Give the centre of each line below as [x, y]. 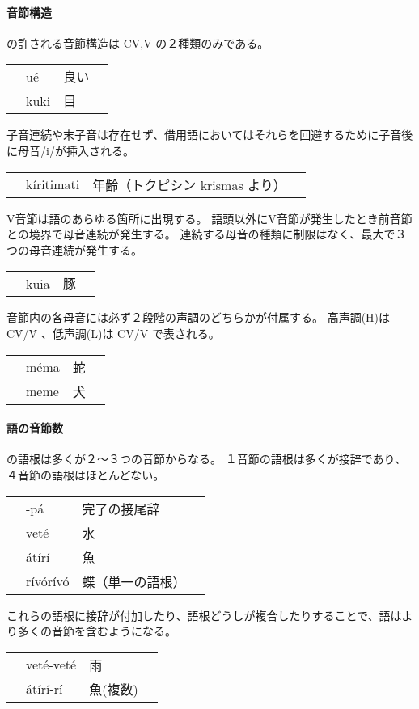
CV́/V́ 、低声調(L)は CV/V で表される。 [113, 333]
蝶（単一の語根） [134, 581]
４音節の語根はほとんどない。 [86, 474]
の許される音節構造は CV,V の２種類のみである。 [138, 42]
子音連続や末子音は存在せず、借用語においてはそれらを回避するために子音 [204, 135]
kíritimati [53, 184]
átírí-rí [44, 689]
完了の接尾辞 [121, 509]
